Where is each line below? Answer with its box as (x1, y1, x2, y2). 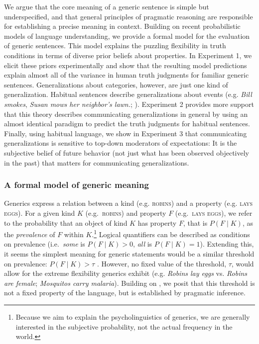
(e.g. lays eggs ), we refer (175, 207, 253, 218)
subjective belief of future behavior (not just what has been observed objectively (4, 147, 250, 158)
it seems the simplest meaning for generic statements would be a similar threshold (4, 248, 255, 258)
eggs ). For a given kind (4, 207, 75, 218)
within (64, 229, 84, 239)
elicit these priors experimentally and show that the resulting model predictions (4, 60, 247, 70)
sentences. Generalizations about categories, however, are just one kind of (4, 79, 228, 89)
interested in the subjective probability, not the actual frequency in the (15, 321, 233, 332)
